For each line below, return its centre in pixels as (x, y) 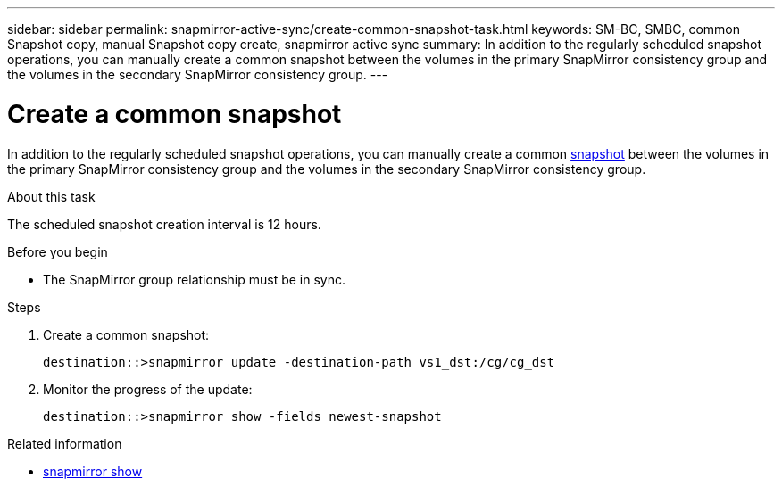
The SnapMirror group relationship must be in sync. (195, 279)
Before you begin (58, 251)
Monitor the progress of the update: (148, 389)
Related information (65, 443)
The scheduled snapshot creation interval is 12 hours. (164, 224)
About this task (51, 196)
